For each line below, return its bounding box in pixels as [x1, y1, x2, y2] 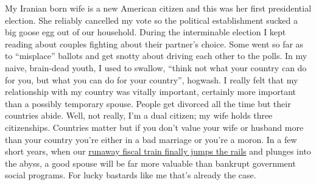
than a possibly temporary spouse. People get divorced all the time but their [5, 97, 291, 110]
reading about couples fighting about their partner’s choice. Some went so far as [5, 37, 304, 50]
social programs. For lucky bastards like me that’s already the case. [5, 169, 256, 181]
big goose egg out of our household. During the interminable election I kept [5, 26, 286, 38]
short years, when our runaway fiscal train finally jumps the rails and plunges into [5, 145, 311, 158]
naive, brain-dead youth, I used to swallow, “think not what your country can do [5, 61, 307, 74]
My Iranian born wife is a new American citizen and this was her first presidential [5, 2, 312, 14]
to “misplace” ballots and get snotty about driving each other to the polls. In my [5, 49, 307, 62]
